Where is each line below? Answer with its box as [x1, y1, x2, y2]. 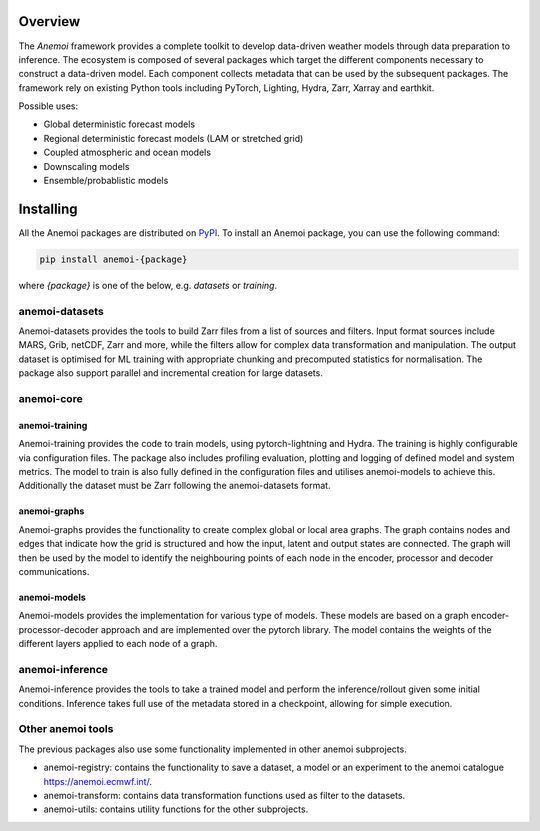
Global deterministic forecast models [43, 118, 196, 130]
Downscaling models [43, 160, 130, 172]
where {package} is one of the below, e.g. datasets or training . [18, 279, 278, 291]
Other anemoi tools [18, 722, 114, 736]
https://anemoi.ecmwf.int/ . [43, 775, 152, 787]
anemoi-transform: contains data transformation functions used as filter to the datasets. [43, 789, 406, 801]
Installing [18, 200, 79, 217]
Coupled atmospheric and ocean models [43, 146, 212, 159]
